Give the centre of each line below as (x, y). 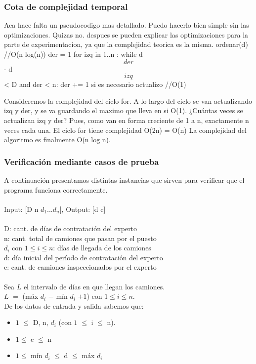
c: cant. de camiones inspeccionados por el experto (80, 267)
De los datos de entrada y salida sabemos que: (74, 305)
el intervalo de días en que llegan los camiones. (94, 286)
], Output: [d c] (83, 209)
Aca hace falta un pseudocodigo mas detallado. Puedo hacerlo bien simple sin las (127, 25)
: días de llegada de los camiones (102, 248)
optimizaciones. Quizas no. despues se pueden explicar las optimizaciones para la (126, 34)
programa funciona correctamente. (56, 189)
